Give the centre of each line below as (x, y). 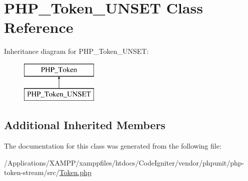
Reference (39, 27)
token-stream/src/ (32, 172)
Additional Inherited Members (85, 125)
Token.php (75, 172)
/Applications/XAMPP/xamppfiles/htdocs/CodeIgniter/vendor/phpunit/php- (124, 162)
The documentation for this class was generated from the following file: (113, 146)
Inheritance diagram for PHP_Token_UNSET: (76, 51)
